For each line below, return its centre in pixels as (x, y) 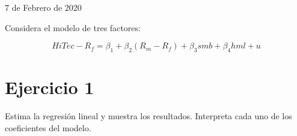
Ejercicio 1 (50, 87)
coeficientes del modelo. (48, 127)
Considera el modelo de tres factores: (73, 27)
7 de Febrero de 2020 (43, 7)
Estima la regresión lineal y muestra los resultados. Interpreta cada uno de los (148, 116)
